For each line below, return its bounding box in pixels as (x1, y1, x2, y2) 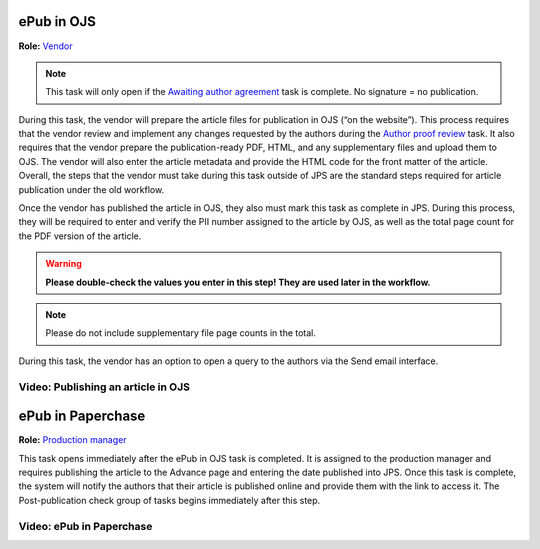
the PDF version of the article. (18, 230, 142, 242)
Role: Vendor (18, 40, 73, 52)
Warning (45, 258, 82, 270)
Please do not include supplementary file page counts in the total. (45, 327, 317, 339)
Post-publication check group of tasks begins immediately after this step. (18, 494, 321, 506)
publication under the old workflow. (18, 183, 165, 195)
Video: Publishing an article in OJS (18, 380, 190, 394)
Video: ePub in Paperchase (18, 519, 153, 533)
